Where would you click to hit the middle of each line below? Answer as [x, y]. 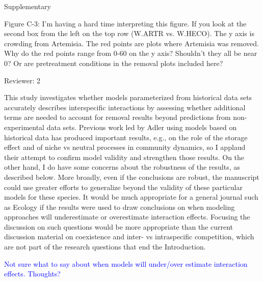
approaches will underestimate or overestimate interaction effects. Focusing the [127, 217]
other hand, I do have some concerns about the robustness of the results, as [122, 167]
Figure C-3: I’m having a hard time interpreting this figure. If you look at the [125, 23]
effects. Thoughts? [32, 274]
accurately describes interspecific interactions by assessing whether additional [125, 107]
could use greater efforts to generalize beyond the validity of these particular [123, 187]
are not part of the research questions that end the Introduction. [105, 247]
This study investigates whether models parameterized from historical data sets [128, 97]
